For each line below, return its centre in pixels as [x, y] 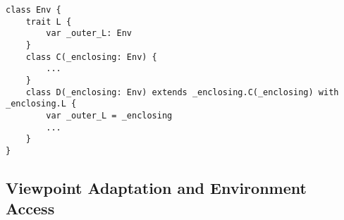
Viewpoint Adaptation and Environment [156, 187]
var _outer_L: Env [89, 33]
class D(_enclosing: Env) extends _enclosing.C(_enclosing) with [182, 92]
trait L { [49, 22]
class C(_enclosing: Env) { [91, 57]
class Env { [33, 10]
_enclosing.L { [41, 104]
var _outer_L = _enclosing [109, 115]
